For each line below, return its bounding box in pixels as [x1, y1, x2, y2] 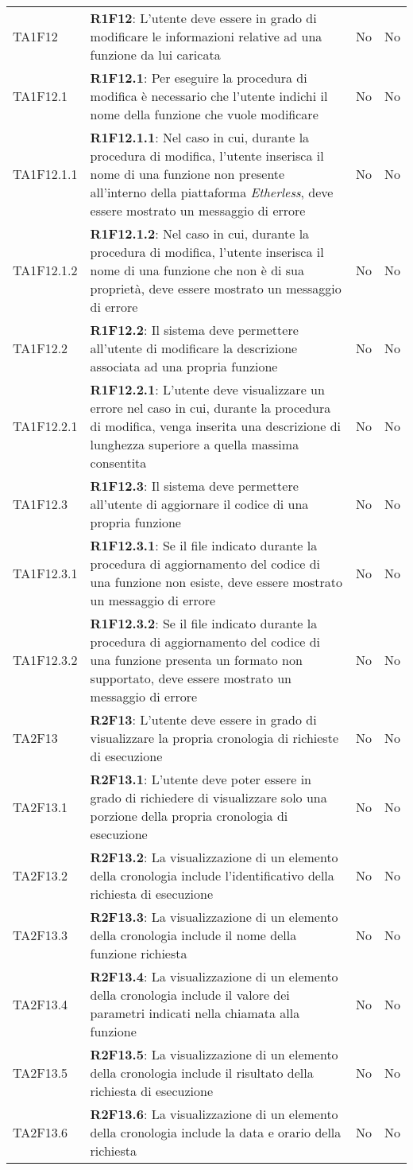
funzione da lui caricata [90, 45, 221, 64]
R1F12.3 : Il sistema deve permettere [90, 476, 299, 495]
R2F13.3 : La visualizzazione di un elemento [90, 908, 338, 926]
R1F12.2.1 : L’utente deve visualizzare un [90, 380, 325, 398]
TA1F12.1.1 [13, 165, 78, 183]
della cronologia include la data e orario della [90, 1123, 342, 1141]
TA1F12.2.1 [13, 417, 78, 435]
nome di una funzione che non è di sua [90, 261, 305, 279]
